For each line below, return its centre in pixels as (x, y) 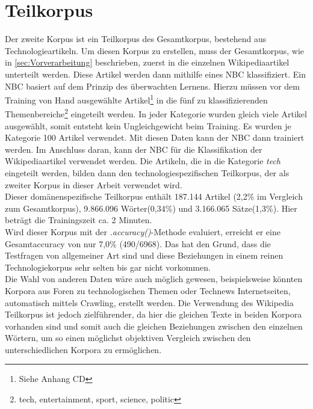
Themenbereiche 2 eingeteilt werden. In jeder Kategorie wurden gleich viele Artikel (156, 113)
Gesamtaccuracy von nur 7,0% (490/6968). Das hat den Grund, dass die (138, 243)
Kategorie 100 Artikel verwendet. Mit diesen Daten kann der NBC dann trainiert (155, 137)
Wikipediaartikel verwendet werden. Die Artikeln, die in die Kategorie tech (143, 161)
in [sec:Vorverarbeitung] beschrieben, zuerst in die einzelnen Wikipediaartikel (147, 62)
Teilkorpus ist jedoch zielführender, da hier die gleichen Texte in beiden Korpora (153, 314)
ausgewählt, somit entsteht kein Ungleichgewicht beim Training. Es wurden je (148, 125)
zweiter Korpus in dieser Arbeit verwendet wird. (94, 184)
